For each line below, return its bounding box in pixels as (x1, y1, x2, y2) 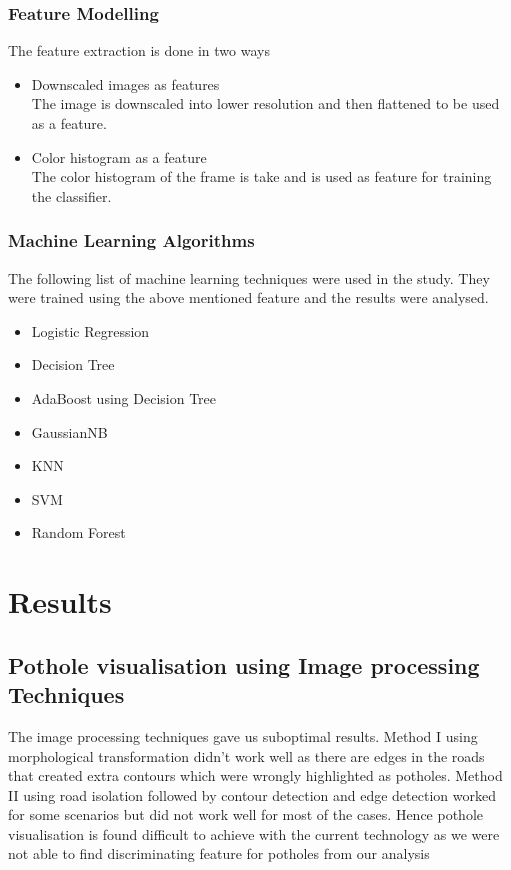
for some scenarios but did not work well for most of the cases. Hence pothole (8, 804, 484, 825)
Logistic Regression (31, 320, 150, 341)
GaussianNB (31, 421, 108, 442)
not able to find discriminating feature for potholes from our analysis (8, 843, 430, 864)
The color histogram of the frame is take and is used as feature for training (31, 166, 492, 187)
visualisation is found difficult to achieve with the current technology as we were (8, 823, 500, 844)
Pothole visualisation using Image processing (8, 649, 480, 680)
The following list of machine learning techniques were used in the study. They (8, 267, 490, 288)
